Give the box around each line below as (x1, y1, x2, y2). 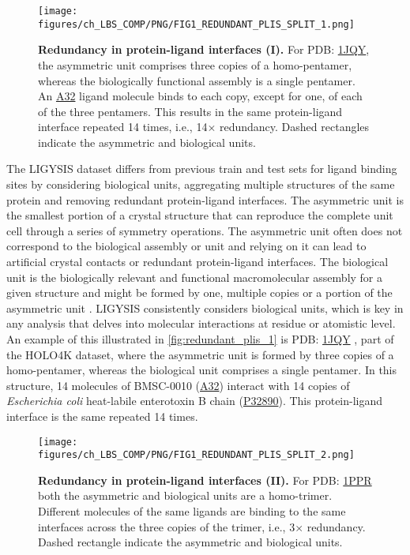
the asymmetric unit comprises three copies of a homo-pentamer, (38, 56, 352, 73)
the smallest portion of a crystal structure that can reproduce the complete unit (6, 207, 393, 223)
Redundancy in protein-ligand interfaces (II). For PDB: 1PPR (38, 471, 372, 488)
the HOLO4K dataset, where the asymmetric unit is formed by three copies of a (6, 346, 394, 362)
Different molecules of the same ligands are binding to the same (38, 503, 346, 519)
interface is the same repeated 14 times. (6, 407, 198, 424)
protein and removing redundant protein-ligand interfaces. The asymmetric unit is (6, 191, 404, 208)
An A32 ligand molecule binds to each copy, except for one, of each (38, 88, 363, 104)
